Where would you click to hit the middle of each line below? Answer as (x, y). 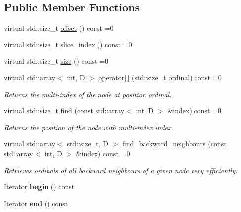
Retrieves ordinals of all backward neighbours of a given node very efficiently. (121, 170)
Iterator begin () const (39, 187)
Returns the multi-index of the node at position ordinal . (88, 94)
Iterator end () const (36, 203)
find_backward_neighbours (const (174, 144)
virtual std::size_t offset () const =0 (59, 28)
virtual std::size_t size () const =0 (56, 61)
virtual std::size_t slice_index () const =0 (68, 44)
